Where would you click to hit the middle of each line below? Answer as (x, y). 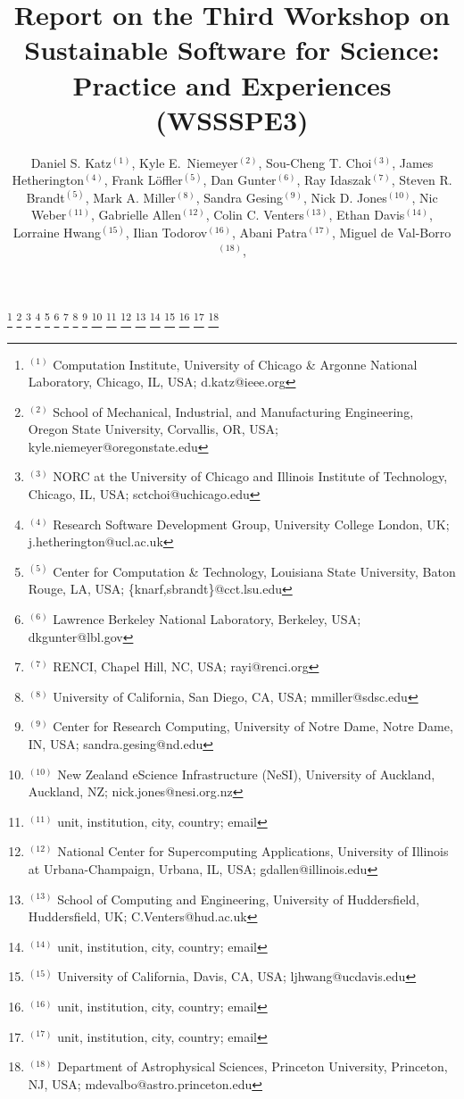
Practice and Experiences (232, 84)
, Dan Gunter (240, 180)
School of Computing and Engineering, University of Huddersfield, (238, 899)
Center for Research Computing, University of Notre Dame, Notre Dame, (253, 726)
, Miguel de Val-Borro (391, 233)
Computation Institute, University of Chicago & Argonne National (235, 364)
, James (413, 162)
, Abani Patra (269, 233)
